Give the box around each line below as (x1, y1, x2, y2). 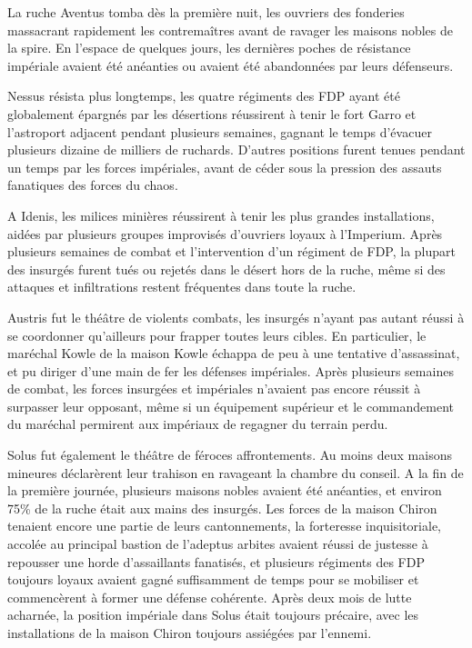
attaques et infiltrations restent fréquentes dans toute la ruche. (7, 277, 357, 296)
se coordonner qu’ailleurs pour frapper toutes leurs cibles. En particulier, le (7, 325, 427, 344)
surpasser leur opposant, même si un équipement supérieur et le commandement (7, 396, 455, 415)
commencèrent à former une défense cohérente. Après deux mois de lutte (7, 587, 412, 606)
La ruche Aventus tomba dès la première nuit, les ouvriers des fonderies (7, 3, 405, 21)
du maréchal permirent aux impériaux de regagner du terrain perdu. (7, 414, 388, 434)
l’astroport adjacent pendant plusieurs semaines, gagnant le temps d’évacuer (7, 122, 432, 141)
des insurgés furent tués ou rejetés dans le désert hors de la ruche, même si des (7, 259, 446, 278)
